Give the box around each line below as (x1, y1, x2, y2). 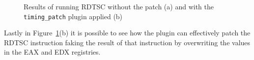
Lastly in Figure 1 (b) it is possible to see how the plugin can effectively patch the (4, 28, 251, 38)
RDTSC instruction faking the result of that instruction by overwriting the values (4, 37, 251, 47)
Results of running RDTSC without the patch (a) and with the (24, 1, 214, 11)
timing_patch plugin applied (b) (24, 11, 123, 21)
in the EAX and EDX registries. (4, 47, 101, 57)
